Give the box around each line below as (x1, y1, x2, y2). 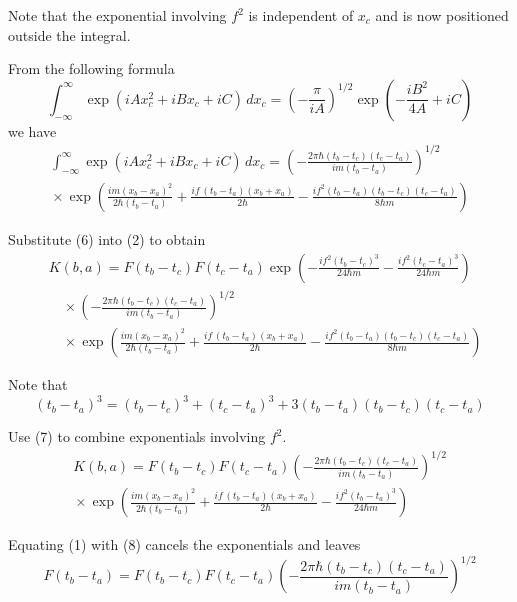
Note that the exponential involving (8, 5, 227, 25)
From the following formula (8, 58, 175, 79)
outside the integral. (8, 24, 131, 45)
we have (8, 120, 57, 141)
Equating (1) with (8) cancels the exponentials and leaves (8, 534, 361, 555)
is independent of (248, 5, 354, 25)
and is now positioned (375, 5, 509, 25)
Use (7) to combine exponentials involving (8, 426, 266, 447)
